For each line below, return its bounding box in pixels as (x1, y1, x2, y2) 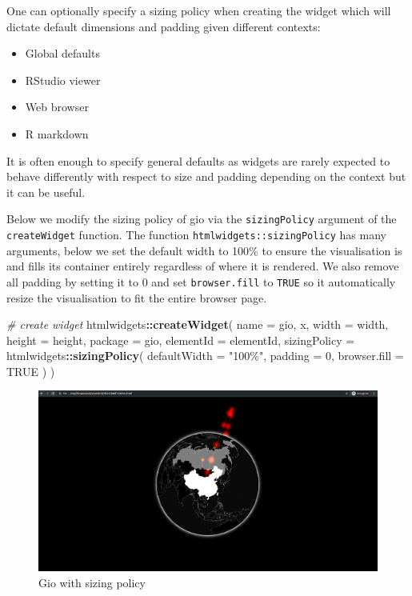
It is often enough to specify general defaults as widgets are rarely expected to (6, 152, 390, 169)
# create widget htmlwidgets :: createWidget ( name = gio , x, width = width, (6, 316, 389, 333)
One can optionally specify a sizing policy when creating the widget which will (6, 2, 391, 18)
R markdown (25, 125, 89, 142)
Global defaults (25, 45, 100, 62)
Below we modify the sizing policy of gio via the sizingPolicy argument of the (6, 210, 397, 227)
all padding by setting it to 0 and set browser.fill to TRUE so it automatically (6, 273, 396, 290)
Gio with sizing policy (38, 574, 146, 590)
